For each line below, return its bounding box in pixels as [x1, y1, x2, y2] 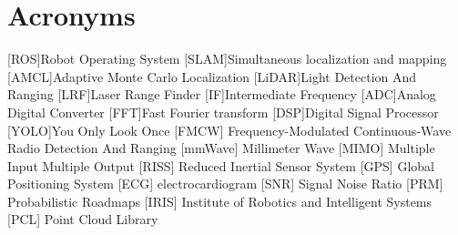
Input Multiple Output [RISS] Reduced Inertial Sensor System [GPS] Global [7, 156, 434, 175]
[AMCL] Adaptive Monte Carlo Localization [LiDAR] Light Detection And [7, 66, 417, 86]
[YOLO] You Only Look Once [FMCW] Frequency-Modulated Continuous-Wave [7, 120, 452, 139]
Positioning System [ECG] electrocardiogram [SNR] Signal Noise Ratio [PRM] [7, 174, 443, 193]
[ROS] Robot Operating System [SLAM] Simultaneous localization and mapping [7, 49, 447, 68]
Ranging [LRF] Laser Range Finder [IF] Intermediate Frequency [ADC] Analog [7, 85, 436, 104]
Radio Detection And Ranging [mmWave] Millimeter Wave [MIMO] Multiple [7, 138, 435, 158]
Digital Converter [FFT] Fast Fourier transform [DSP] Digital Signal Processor [7, 102, 439, 121]
